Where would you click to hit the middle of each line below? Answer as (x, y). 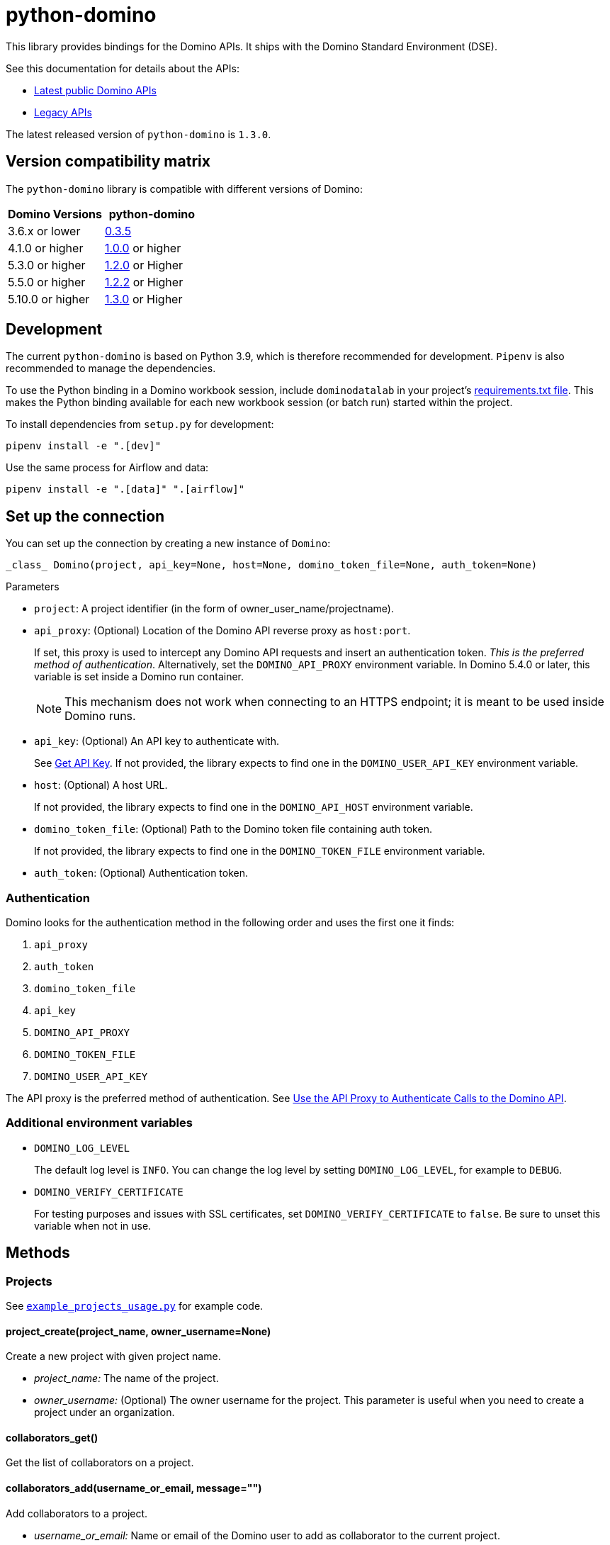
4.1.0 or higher (46, 248)
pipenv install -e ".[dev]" (84, 446)
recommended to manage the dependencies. (111, 369)
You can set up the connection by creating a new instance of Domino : (168, 544)
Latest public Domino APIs (95, 90)
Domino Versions (55, 214)
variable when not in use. (93, 1225)
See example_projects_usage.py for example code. (135, 1306)
